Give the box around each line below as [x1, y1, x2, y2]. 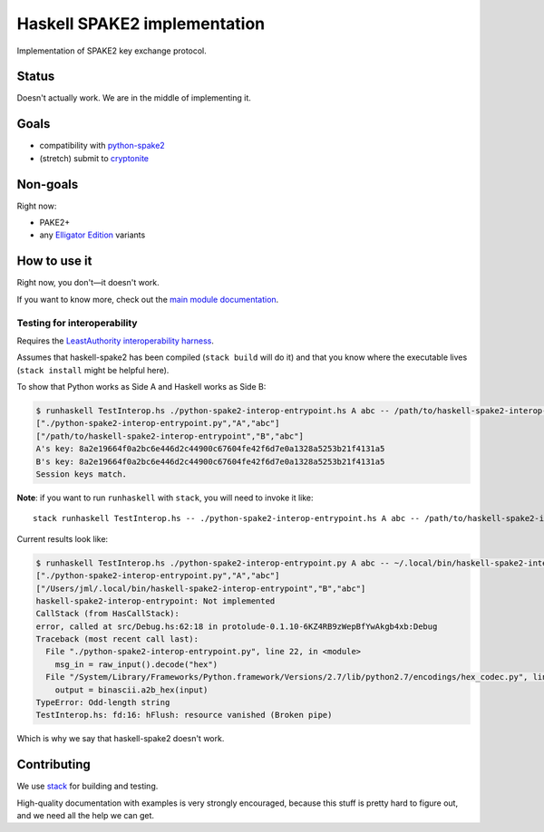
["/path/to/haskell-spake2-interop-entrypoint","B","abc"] [35, 431, 304, 441]
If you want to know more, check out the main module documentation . [16, 294, 279, 305]
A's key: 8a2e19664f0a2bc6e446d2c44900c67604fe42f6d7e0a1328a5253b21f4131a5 [35, 444, 385, 454]
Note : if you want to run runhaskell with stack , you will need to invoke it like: [16, 492, 314, 503]
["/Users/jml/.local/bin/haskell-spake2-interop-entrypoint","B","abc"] [35, 583, 366, 594]
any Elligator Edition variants [39, 229, 146, 240]
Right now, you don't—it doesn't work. [16, 277, 160, 288]
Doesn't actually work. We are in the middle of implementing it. [16, 92, 251, 103]
